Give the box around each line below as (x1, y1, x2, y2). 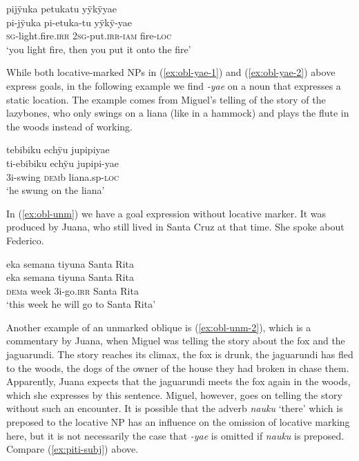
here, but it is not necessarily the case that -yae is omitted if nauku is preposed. (6, 428, 345, 442)
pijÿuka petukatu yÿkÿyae (6, 1, 117, 15)
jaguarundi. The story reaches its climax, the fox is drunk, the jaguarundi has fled (6, 347, 353, 362)
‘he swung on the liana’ (6, 183, 105, 197)
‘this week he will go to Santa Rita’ (6, 297, 156, 311)
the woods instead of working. (6, 119, 133, 133)
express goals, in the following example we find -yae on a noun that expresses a (6, 78, 341, 92)
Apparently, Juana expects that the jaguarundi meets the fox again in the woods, (6, 374, 351, 389)
